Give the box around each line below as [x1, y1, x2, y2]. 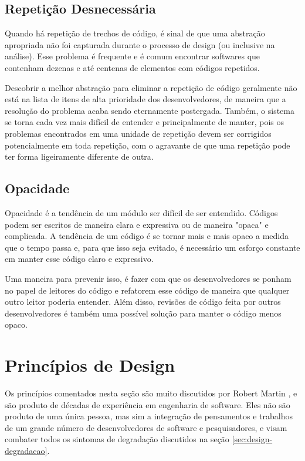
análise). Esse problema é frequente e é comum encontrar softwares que [5, 50, 260, 62]
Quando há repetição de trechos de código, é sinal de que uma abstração [5, 27, 265, 39]
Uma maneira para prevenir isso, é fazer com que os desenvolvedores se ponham [5, 272, 292, 284]
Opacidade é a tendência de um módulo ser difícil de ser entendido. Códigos [5, 206, 278, 218]
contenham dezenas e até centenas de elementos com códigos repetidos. [5, 61, 260, 73]
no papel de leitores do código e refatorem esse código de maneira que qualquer [5, 284, 290, 296]
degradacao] [5, 444, 48, 456]
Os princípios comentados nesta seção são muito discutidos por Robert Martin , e [5, 387, 297, 399]
